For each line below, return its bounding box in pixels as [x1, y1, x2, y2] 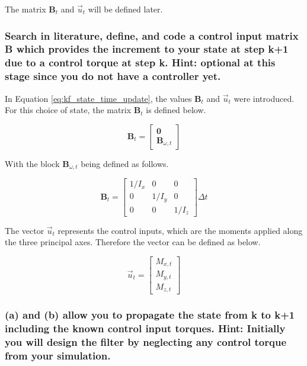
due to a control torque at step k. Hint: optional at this [5, 55, 276, 70]
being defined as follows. [81, 157, 169, 169]
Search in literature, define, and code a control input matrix [5, 28, 299, 43]
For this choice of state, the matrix [5, 104, 132, 116]
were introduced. [234, 92, 295, 104]
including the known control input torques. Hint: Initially [5, 321, 286, 336]
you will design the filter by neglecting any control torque [5, 335, 287, 349]
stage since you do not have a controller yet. [5, 69, 221, 84]
